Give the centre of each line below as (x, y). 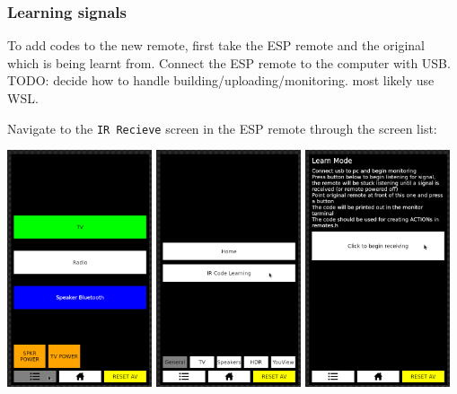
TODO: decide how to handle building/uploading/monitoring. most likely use (221, 80)
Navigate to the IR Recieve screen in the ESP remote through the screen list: (222, 128)
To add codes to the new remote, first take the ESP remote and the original (216, 45)
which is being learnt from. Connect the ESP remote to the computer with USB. (229, 62)
